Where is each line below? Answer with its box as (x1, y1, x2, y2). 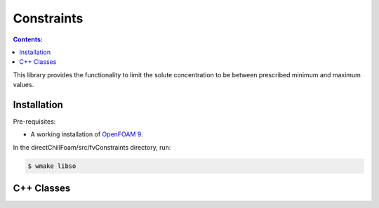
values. (13, 81, 34, 89)
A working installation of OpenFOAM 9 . (30, 130, 143, 138)
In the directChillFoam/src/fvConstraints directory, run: (13, 143, 171, 151)
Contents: (13, 35, 44, 44)
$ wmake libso (27, 162, 77, 170)
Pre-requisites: (13, 117, 56, 126)
